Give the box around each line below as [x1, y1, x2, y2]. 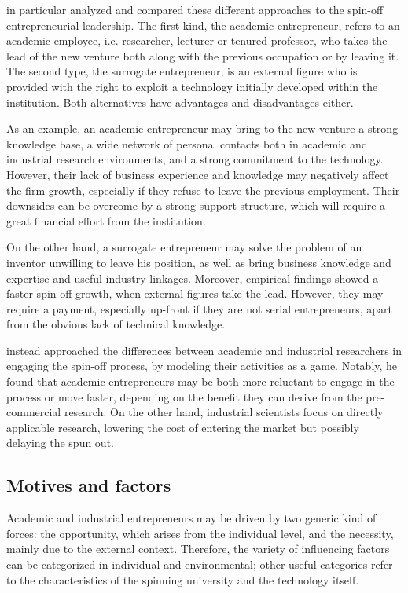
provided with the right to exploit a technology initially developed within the [6, 78, 378, 94]
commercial [6, 404, 61, 420]
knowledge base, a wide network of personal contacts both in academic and [6, 135, 368, 152]
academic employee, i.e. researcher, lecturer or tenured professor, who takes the [6, 32, 388, 49]
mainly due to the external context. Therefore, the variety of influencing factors [6, 540, 390, 557]
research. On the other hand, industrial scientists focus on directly [64, 404, 384, 420]
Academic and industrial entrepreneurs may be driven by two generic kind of [6, 510, 377, 526]
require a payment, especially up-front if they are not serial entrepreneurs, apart [6, 300, 392, 317]
